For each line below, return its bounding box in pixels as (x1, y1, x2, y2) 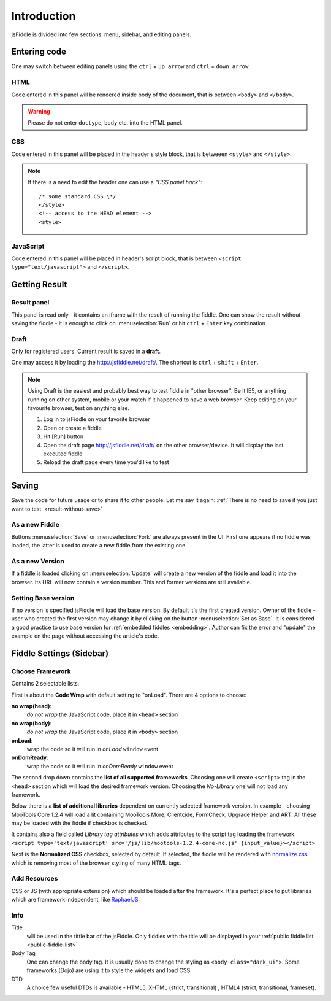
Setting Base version (11, 593, 75, 602)
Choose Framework (11, 667, 71, 675)
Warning (28, 107, 50, 115)
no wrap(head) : (11, 702, 52, 709)
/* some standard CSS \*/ (39, 193, 116, 199)
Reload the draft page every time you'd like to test (43, 458, 170, 466)
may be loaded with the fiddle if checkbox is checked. (11, 819, 148, 827)
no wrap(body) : (11, 719, 52, 727)
